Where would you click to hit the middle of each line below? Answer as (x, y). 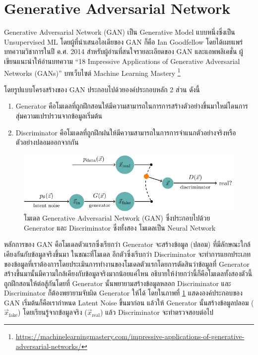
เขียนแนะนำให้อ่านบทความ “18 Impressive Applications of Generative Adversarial (122, 61)
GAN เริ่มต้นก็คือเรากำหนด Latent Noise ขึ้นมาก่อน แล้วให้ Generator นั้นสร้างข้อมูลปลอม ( (129, 302)
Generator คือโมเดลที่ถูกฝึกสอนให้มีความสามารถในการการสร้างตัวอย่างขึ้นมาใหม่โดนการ (132, 106)
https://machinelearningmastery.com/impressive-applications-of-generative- (130, 336)
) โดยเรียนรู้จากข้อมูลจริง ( (52, 312)
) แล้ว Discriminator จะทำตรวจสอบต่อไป (157, 312)
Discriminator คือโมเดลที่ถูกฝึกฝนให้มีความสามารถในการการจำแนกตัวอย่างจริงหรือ (126, 132)
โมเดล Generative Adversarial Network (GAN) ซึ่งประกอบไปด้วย (117, 218)
